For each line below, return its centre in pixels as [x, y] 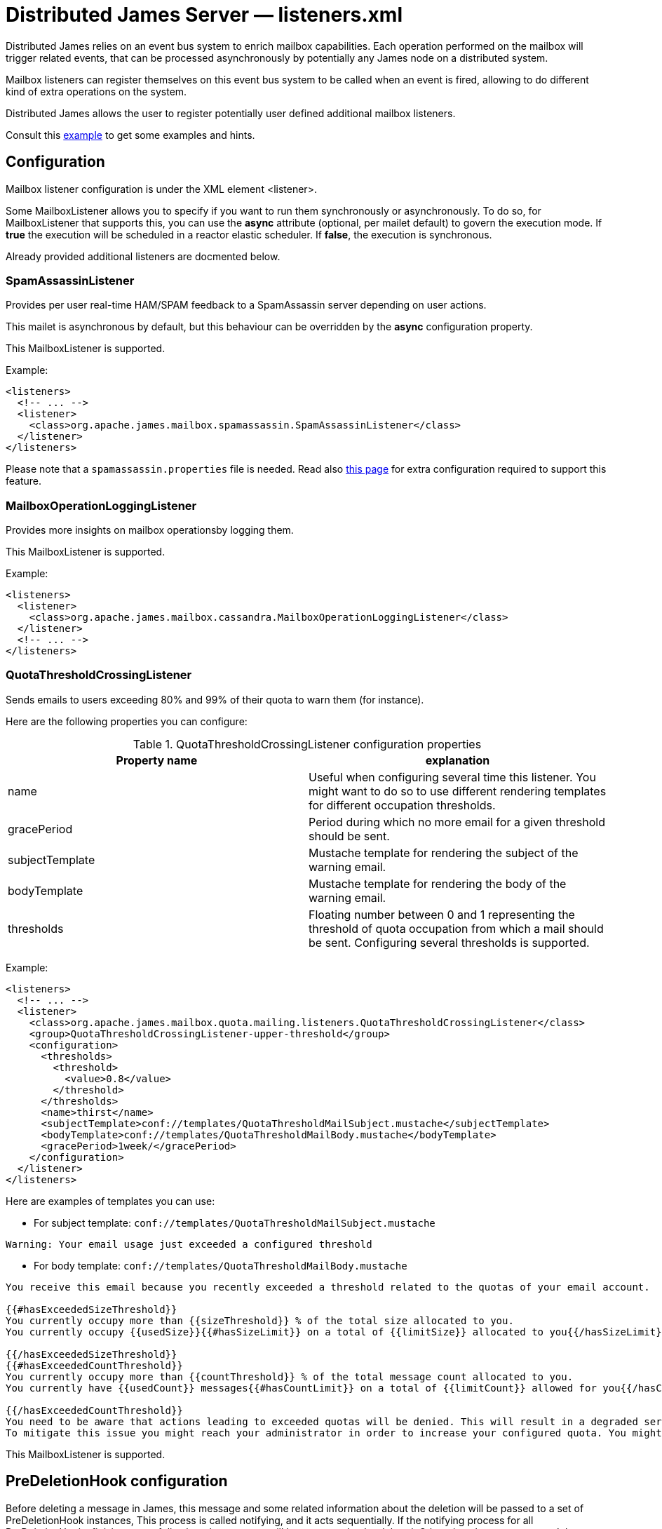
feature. [24, 481]
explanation [458, 760]
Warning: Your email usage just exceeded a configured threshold [189, 1244]
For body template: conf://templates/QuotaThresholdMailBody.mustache [221, 1265]
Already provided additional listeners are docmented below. [143, 256]
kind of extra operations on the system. [96, 91]
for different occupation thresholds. [402, 805]
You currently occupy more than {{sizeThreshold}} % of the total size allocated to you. [260, 1320]
